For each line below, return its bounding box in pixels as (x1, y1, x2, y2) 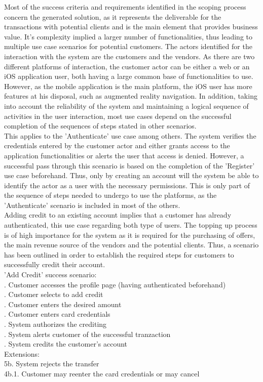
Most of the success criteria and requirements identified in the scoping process (4, 2, 246, 12)
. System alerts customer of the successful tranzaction (4, 328, 171, 339)
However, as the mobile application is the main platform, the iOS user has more (4, 80, 252, 91)
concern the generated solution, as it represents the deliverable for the (4, 11, 221, 22)
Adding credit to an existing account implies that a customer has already (4, 209, 232, 220)
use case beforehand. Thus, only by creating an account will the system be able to (4, 170, 259, 181)
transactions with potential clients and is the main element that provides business (4, 21, 258, 32)
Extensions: (4, 348, 40, 359)
